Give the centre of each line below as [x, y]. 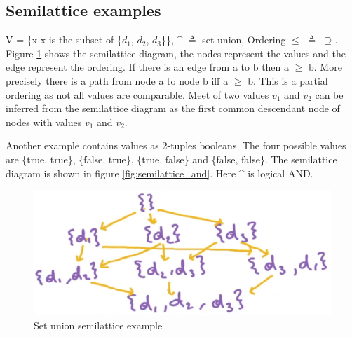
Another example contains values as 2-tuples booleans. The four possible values [176, 145]
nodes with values [44, 122]
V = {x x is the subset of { [64, 40]
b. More [325, 67]
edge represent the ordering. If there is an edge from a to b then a [148, 67]
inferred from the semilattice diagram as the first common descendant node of [173, 108]
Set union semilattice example [98, 325]
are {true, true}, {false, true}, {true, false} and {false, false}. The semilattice [171, 159]
